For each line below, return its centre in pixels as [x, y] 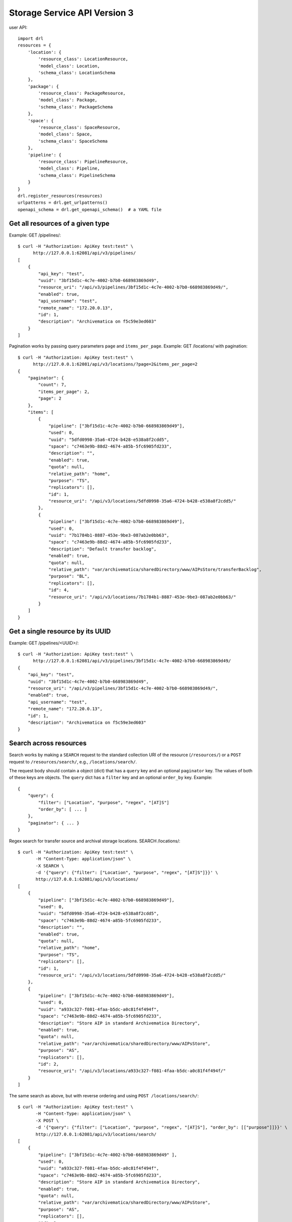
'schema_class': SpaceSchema [73, 141]
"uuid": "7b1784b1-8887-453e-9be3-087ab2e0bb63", [109, 535]
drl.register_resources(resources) [60, 196]
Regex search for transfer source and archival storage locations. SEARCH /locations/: [95, 841]
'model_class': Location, [69, 66]
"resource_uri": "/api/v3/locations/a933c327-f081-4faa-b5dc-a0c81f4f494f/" [132, 1071]
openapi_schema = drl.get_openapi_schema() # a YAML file [90, 209]
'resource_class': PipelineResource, [83, 162]
